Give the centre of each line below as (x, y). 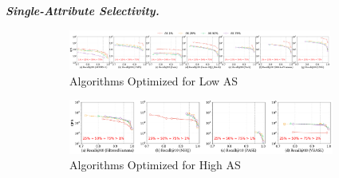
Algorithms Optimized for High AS (155, 165)
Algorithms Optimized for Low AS (154, 80)
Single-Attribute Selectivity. (83, 10)
